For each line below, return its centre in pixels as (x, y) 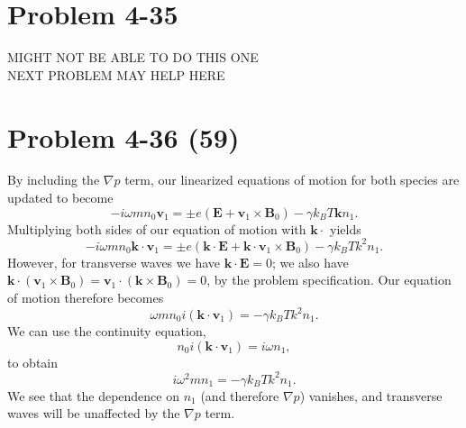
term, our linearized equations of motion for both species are (292, 180)
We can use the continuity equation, (107, 331)
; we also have (310, 262)
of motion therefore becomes (86, 297)
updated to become (60, 198)
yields (345, 228)
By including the (54, 180)
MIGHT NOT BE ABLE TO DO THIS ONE (133, 57)
